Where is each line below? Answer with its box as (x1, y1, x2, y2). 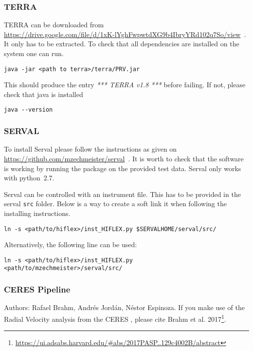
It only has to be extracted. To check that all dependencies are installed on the (4, 39, 239, 49)
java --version (4, 106, 53, 114)
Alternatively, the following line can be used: (4, 239, 137, 250)
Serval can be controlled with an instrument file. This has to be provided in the (4, 189, 241, 199)
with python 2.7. (4, 173, 54, 183)
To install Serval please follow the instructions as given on (4, 144, 177, 154)
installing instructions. (4, 208, 71, 218)
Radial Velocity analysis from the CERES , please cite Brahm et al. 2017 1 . (4, 312, 226, 324)
